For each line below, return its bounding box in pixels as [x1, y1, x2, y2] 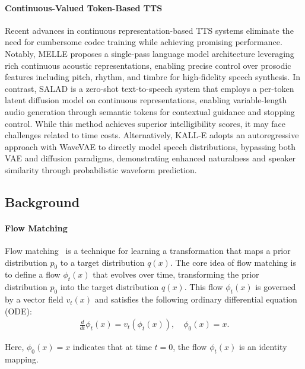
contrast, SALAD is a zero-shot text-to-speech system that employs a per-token [5, 82, 294, 94]
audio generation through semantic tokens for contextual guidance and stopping [5, 105, 295, 117]
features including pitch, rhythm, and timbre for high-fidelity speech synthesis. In [5, 71, 300, 83]
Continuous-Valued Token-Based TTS [5, 1, 163, 14]
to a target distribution [60, 256, 145, 268]
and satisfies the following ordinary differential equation [94, 293, 297, 306]
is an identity [239, 341, 287, 353]
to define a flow [5, 268, 61, 281]
